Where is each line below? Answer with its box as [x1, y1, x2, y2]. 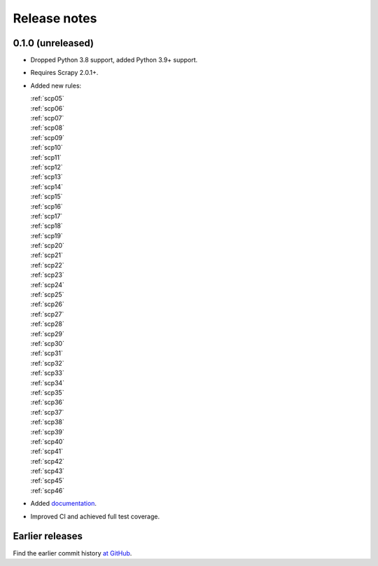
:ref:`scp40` [30, 437, 65, 446]
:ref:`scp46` [30, 486, 65, 495]
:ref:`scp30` [30, 340, 64, 347]
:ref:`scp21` [30, 251, 63, 259]
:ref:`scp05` [30, 95, 64, 103]
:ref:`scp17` [30, 212, 63, 220]
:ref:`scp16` [30, 202, 63, 210]
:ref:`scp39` [30, 427, 64, 436]
